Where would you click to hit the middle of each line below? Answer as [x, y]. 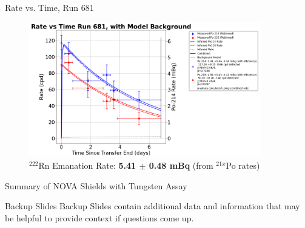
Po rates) [243, 165]
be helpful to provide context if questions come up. [99, 217]
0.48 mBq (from [181, 165]
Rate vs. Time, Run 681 [49, 7]
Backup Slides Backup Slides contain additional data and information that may [152, 206]
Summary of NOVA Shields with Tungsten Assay [96, 185]
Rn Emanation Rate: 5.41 [87, 165]
